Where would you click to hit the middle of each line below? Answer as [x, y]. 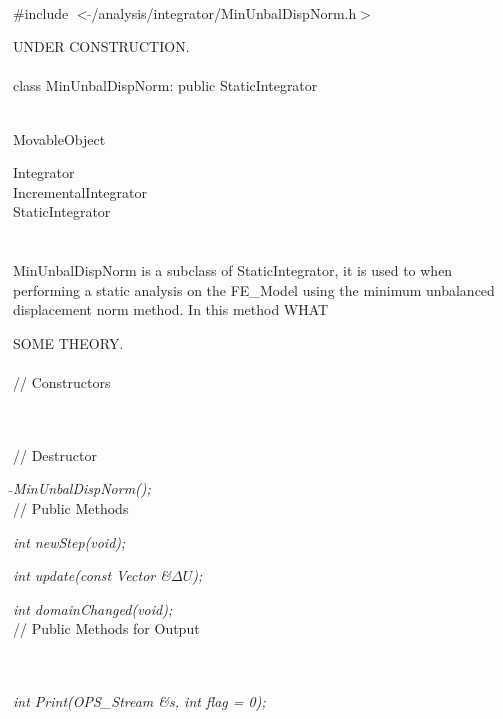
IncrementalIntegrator [80, 191]
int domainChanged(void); [93, 608]
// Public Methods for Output [106, 628]
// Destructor [55, 454]
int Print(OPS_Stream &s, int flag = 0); [139, 701]
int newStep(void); [69, 541]
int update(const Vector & [92, 575]
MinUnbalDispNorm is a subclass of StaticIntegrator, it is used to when [233, 270]
